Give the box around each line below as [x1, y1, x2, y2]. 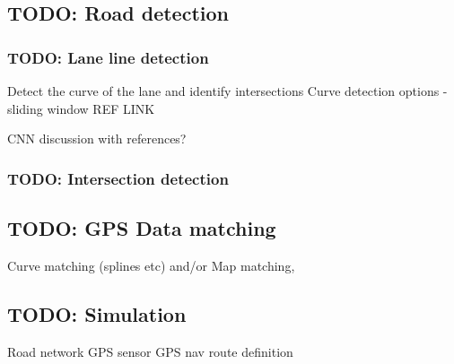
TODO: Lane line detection [7, 46, 209, 68]
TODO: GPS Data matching [7, 214, 276, 242]
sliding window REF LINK [7, 99, 155, 117]
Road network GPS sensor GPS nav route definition [7, 342, 293, 360]
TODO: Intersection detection [7, 167, 229, 189]
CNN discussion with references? [7, 129, 187, 148]
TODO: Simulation [7, 299, 187, 327]
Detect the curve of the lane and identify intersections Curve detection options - [7, 82, 448, 100]
